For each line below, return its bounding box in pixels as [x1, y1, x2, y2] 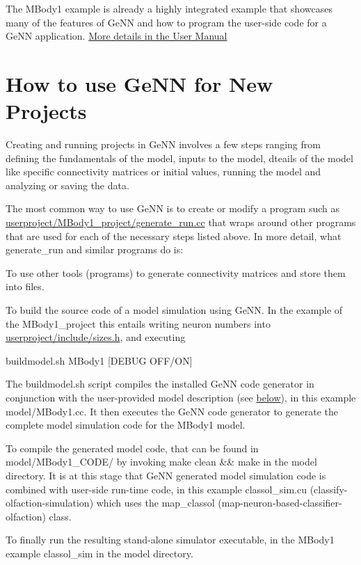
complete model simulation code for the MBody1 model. [6, 417, 246, 432]
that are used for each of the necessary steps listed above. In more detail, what [6, 228, 342, 243]
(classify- [310, 482, 348, 496]
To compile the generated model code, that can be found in [6, 440, 259, 455]
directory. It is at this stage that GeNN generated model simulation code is [6, 468, 326, 482]
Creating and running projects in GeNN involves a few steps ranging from [6, 137, 321, 152]
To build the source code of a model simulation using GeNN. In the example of [6, 303, 343, 317]
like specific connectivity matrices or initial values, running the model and [6, 164, 321, 179]
